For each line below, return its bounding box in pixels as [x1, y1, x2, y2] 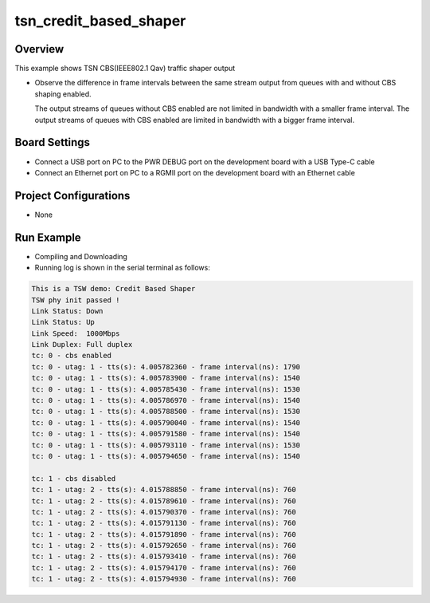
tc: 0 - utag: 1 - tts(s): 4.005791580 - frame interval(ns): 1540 [31, 429, 301, 439]
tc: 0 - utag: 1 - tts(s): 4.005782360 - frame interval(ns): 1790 [31, 362, 301, 371]
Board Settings [14, 136, 91, 149]
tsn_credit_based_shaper [14, 12, 186, 30]
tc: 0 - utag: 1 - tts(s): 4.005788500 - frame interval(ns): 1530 [31, 407, 301, 416]
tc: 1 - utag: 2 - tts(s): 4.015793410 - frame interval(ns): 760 [31, 552, 296, 562]
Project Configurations [14, 188, 131, 203]
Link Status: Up [31, 317, 96, 327]
